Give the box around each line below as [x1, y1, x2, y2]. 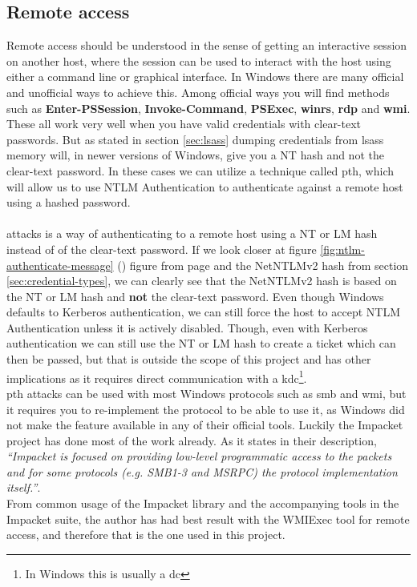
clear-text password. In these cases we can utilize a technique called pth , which [6, 162, 395, 179]
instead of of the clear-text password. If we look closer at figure [6, 240, 317, 257]
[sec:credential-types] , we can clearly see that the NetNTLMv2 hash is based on [6, 272, 397, 289]
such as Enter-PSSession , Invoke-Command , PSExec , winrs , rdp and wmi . [6, 99, 411, 116]
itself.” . [6, 479, 41, 496]
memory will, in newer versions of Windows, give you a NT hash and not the [6, 147, 384, 163]
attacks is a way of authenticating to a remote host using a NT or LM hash [6, 225, 378, 242]
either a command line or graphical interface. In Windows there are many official [6, 68, 404, 85]
